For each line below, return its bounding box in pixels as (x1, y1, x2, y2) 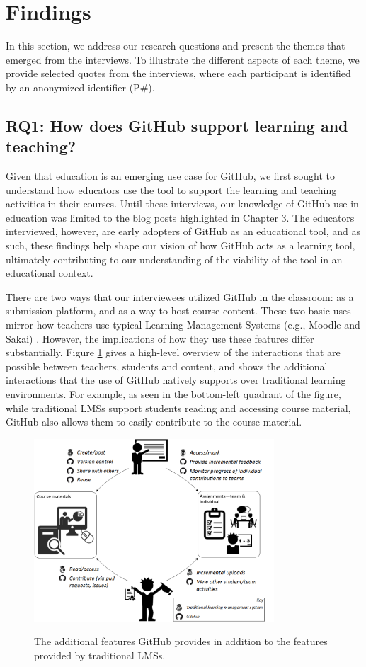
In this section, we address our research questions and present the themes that (6, 38, 345, 53)
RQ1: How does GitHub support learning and (6, 114, 348, 136)
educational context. (6, 266, 93, 280)
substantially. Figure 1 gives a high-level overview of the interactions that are (6, 345, 341, 360)
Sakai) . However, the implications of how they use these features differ (6, 331, 314, 346)
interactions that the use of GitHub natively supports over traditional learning (6, 372, 346, 387)
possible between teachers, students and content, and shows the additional (6, 358, 328, 373)
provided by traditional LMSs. (34, 648, 166, 662)
